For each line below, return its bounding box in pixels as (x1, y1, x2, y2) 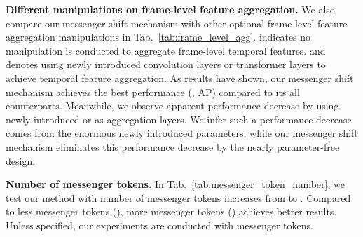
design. (6, 153, 36, 168)
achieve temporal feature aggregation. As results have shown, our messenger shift (6, 70, 354, 85)
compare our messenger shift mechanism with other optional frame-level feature (6, 15, 348, 30)
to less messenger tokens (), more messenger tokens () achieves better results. (6, 204, 337, 219)
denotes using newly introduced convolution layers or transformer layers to (6, 57, 326, 72)
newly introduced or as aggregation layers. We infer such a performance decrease (6, 111, 352, 126)
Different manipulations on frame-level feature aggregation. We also (6, 2, 335, 16)
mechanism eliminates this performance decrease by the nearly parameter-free (6, 139, 340, 154)
